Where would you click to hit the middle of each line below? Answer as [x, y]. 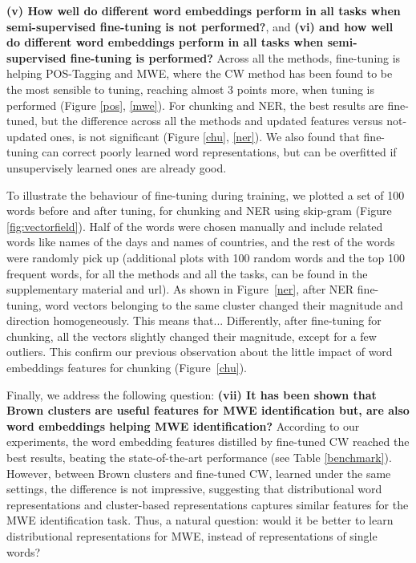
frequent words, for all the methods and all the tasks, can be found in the [187, 273]
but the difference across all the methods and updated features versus [212, 121]
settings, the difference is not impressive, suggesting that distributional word [194, 489]
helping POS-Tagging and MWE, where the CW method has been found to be [200, 73]
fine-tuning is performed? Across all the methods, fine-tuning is [235, 57]
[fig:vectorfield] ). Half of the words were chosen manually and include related [195, 226]
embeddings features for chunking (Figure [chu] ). [127, 368]
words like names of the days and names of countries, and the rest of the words [201, 242]
